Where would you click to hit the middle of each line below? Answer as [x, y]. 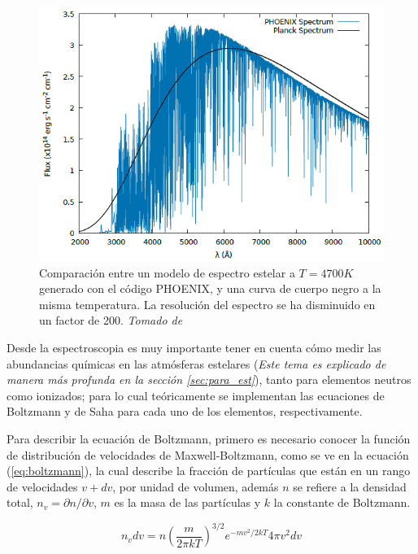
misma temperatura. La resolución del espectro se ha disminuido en [207, 304]
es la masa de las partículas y [187, 502]
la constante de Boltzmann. [342, 502]
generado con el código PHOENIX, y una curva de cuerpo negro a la [210, 288]
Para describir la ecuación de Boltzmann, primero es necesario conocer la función [209, 438]
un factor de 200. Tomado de [111, 320]
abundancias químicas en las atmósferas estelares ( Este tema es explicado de [196, 363]
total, [20, 502]
